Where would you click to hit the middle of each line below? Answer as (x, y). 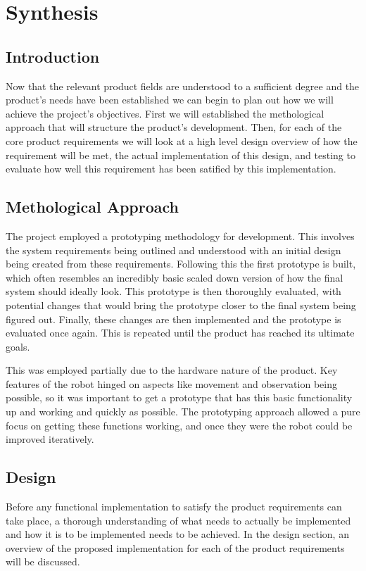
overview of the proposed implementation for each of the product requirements (175, 547)
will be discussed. (43, 561)
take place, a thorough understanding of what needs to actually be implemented (178, 520)
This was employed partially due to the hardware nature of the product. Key (172, 370)
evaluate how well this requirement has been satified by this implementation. (171, 169)
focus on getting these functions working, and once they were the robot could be (179, 425)
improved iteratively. (50, 439)
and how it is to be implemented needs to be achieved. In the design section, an (177, 534)
